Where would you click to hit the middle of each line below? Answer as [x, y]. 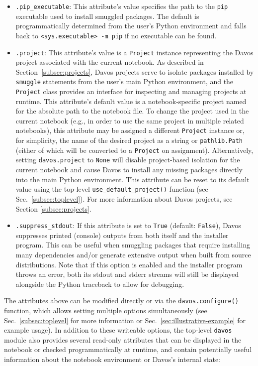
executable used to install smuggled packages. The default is [107, 16]
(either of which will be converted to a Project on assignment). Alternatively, [134, 150]
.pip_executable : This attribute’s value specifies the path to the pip [122, 6]
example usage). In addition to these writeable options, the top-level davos [118, 330]
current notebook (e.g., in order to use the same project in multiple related [130, 120]
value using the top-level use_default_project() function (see [112, 189]
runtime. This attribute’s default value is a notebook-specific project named [131, 101]
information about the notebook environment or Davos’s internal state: [112, 359]
